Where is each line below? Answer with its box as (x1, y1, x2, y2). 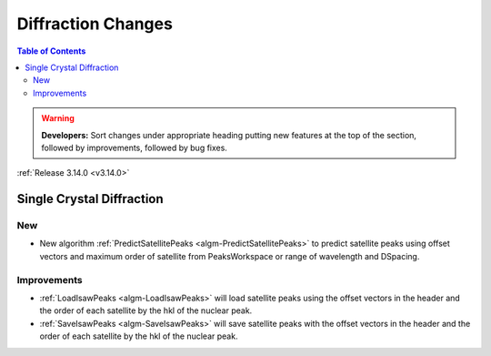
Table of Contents (16, 46, 86, 56)
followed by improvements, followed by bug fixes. (41, 142, 227, 153)
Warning (41, 113, 75, 124)
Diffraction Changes (16, 14, 173, 34)
